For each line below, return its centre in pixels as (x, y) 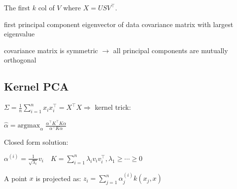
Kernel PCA (36, 86)
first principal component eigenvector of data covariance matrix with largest (119, 24)
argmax (29, 126)
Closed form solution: (36, 142)
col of (46, 7)
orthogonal (20, 60)
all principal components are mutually (170, 50)
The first (17, 7)
